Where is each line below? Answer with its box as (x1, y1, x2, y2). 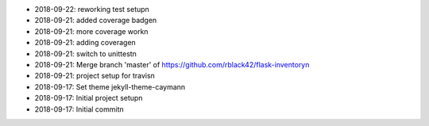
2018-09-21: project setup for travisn (34, 71, 155, 81)
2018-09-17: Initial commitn (34, 104, 124, 114)
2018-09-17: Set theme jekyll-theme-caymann (34, 82, 186, 91)
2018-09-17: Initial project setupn (34, 94, 143, 103)
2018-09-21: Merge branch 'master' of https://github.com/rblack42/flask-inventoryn (34, 59, 310, 69)
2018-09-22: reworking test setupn (34, 5, 150, 13)
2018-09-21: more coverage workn (34, 26, 149, 36)
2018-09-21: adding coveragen (34, 38, 137, 48)
